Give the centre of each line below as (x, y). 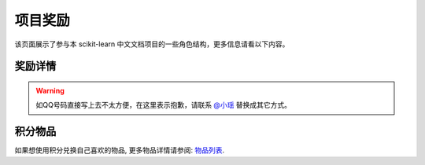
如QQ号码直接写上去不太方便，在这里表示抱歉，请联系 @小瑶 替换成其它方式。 (163, 105)
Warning (50, 90)
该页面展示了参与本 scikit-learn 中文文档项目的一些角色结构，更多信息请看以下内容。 (152, 44)
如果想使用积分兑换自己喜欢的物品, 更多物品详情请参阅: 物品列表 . (119, 150)
